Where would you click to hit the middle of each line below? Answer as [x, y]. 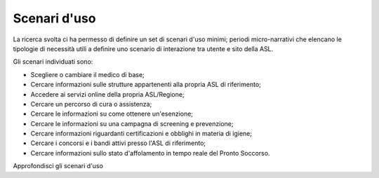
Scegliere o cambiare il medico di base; [88, 74]
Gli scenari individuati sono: [53, 62]
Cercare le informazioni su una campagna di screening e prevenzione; [132, 123]
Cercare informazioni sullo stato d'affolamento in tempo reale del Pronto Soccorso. [150, 153]
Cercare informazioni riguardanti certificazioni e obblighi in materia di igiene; [141, 134]
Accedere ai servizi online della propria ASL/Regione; [108, 94]
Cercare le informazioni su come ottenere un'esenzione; [112, 114]
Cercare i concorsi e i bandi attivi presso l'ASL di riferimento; [118, 143]
